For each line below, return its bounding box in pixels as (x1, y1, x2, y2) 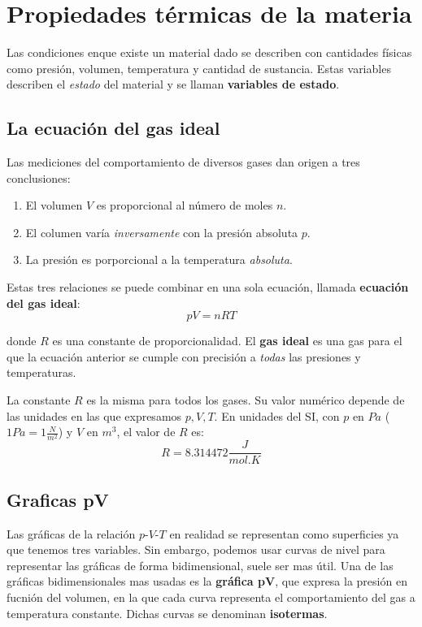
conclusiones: (7, 169, 71, 186)
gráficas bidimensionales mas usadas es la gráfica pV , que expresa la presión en (7, 573, 407, 590)
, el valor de (116, 423, 176, 440)
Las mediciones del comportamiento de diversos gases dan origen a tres (7, 154, 360, 171)
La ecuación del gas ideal (7, 115, 220, 141)
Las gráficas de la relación (7, 525, 136, 542)
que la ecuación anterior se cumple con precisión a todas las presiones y (7, 348, 361, 365)
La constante (7, 391, 71, 409)
